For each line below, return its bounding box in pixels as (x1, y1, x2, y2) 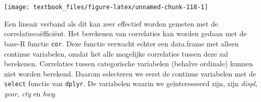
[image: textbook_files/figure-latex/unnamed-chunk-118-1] (4, 4, 208, 11)
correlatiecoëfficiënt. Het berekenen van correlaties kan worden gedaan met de (4, 28, 247, 39)
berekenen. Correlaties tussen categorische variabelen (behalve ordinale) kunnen (4, 58, 253, 69)
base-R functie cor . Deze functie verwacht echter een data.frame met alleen (4, 38, 239, 48)
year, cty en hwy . (4, 88, 57, 98)
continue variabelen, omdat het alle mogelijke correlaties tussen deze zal (4, 48, 228, 59)
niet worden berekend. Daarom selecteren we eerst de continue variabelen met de (4, 68, 256, 79)
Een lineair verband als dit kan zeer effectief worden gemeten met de (4, 18, 218, 29)
